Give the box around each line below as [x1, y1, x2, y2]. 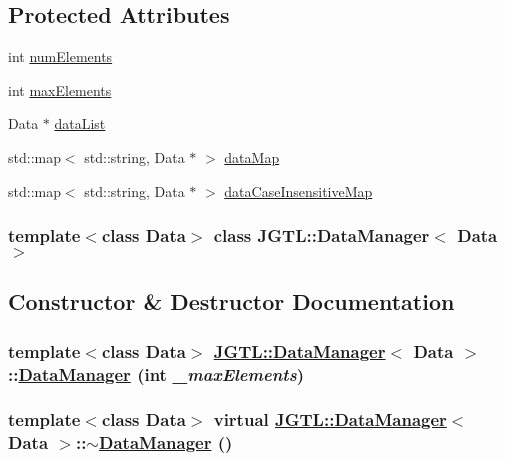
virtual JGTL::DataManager [213, 407, 447, 432]
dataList [54, 113, 106, 134]
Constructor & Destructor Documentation [8, 286, 455, 317]
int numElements [8, 46, 113, 67]
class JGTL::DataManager [213, 223, 430, 248]
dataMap [224, 146, 280, 167]
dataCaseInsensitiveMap [224, 180, 373, 201]
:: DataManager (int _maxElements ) [8, 361, 304, 386]
